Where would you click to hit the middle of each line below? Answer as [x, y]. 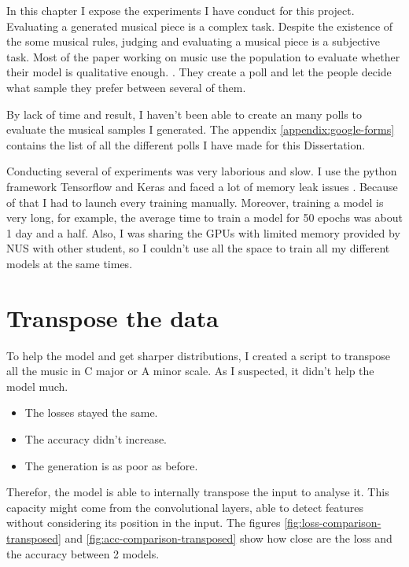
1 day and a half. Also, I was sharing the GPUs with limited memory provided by [203, 232]
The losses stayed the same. [91, 412]
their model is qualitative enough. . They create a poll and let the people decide [199, 72]
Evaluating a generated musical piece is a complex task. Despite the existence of [200, 26]
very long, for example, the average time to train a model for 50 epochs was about [204, 217]
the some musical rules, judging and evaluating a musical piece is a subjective [193, 41]
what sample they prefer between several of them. [126, 87]
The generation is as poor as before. [111, 465]
